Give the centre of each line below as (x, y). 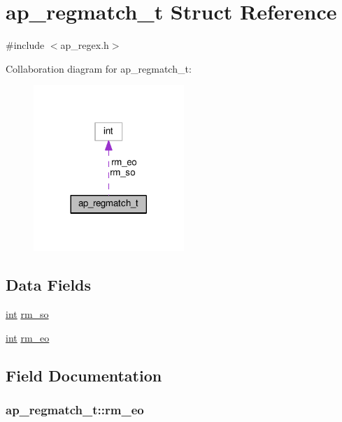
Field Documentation (84, 375)
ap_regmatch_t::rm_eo (75, 410)
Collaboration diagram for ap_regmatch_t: (99, 68)
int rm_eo (28, 337)
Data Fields (49, 285)
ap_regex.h (85, 45)
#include (25, 45)
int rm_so (27, 314)
